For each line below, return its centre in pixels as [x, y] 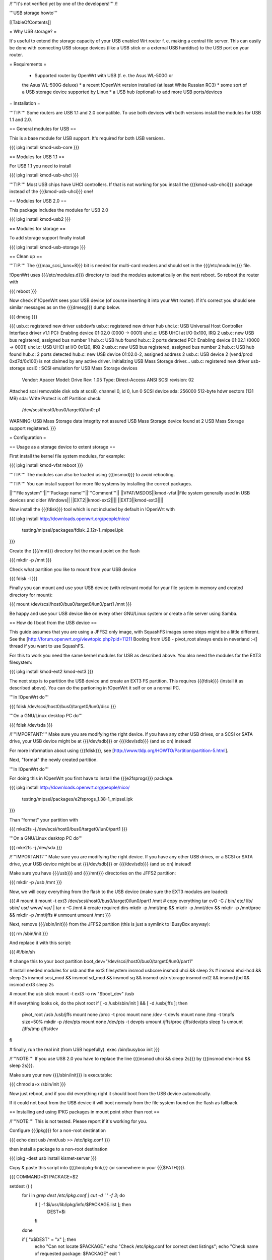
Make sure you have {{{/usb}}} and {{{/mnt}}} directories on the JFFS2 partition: [93, 873]
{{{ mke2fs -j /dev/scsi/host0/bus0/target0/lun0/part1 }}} [69, 829]
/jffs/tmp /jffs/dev [40, 1029]
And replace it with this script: [40, 943]
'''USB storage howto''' [33, 13]
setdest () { [21, 1186]
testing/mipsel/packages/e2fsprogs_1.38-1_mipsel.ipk [77, 799]
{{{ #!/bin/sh [22, 952]
